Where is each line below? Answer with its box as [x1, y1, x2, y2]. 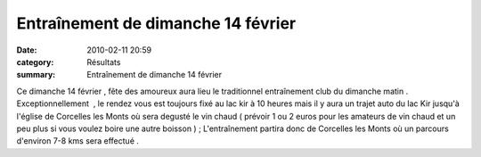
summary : [16, 70, 56, 80]
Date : [16, 45, 37, 55]
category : [16, 56, 54, 67]
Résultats [86, 56, 121, 67]
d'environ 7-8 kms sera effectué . [16, 136, 140, 146]
